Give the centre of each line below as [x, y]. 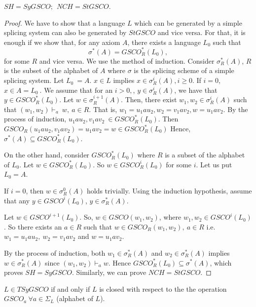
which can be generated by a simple [188, 22]
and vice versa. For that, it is [201, 32]
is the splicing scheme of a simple [184, 70]
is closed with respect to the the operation [163, 288]
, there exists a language [164, 42]
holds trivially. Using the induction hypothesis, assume [169, 191]
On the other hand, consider [47, 155]
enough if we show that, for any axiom [62, 42]
